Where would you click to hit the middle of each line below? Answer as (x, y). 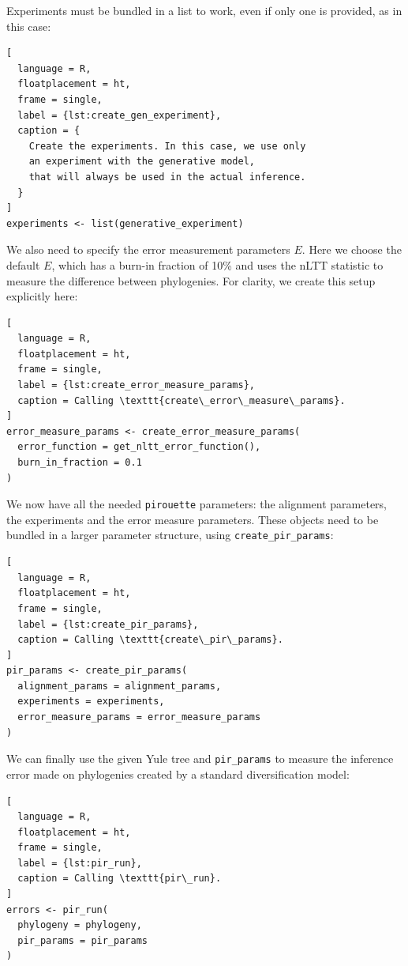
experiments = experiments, (91, 702)
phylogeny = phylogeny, (80, 925)
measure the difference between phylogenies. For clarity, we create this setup (191, 280)
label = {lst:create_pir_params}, (108, 624)
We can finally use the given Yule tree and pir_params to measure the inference (200, 758)
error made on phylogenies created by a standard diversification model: (178, 774)
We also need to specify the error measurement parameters (148, 249)
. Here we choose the (352, 249)
